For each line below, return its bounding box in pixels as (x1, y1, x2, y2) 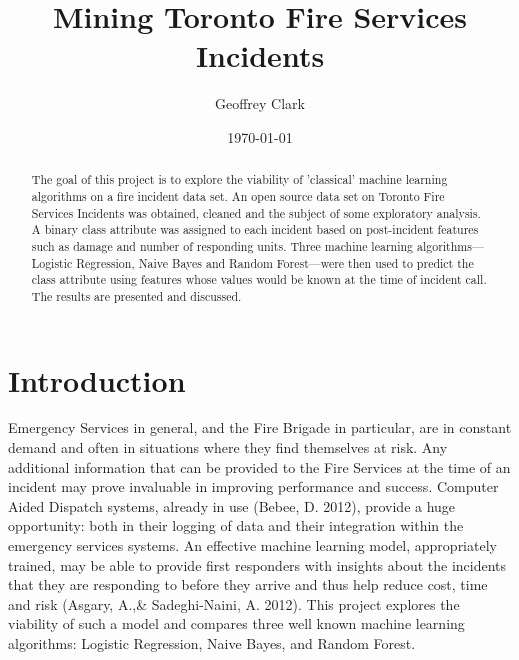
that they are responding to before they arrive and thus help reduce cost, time (8, 574, 488, 595)
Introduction (8, 359, 186, 400)
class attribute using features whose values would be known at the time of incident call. (31, 271, 487, 288)
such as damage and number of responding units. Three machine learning (31, 237, 414, 254)
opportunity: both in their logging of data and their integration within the (8, 515, 464, 536)
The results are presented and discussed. (31, 287, 242, 304)
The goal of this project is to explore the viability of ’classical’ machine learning (31, 171, 448, 188)
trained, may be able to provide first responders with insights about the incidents (8, 554, 507, 575)
